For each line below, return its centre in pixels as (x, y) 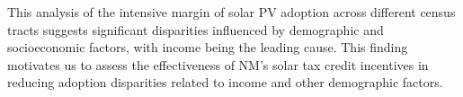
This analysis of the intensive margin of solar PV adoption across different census (231, 12)
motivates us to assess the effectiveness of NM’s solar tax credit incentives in (218, 64)
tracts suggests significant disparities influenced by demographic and (196, 29)
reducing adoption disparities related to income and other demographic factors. (225, 82)
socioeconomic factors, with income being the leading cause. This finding (208, 47)
